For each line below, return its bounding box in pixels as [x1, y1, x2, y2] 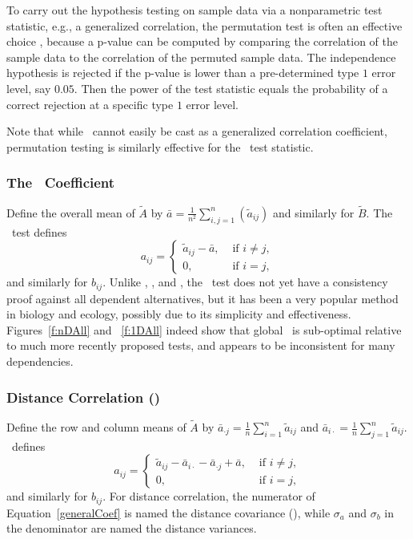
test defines [11, 223, 67, 240]
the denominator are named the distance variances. [6, 520, 257, 537]
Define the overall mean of [6, 204, 135, 221]
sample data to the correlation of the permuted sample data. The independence [6, 48, 396, 65]
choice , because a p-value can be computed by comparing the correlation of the [6, 33, 399, 50]
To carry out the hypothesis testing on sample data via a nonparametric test [6, 2, 383, 18]
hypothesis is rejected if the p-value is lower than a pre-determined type [6, 64, 359, 81]
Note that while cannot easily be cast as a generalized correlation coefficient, [6, 123, 387, 140]
